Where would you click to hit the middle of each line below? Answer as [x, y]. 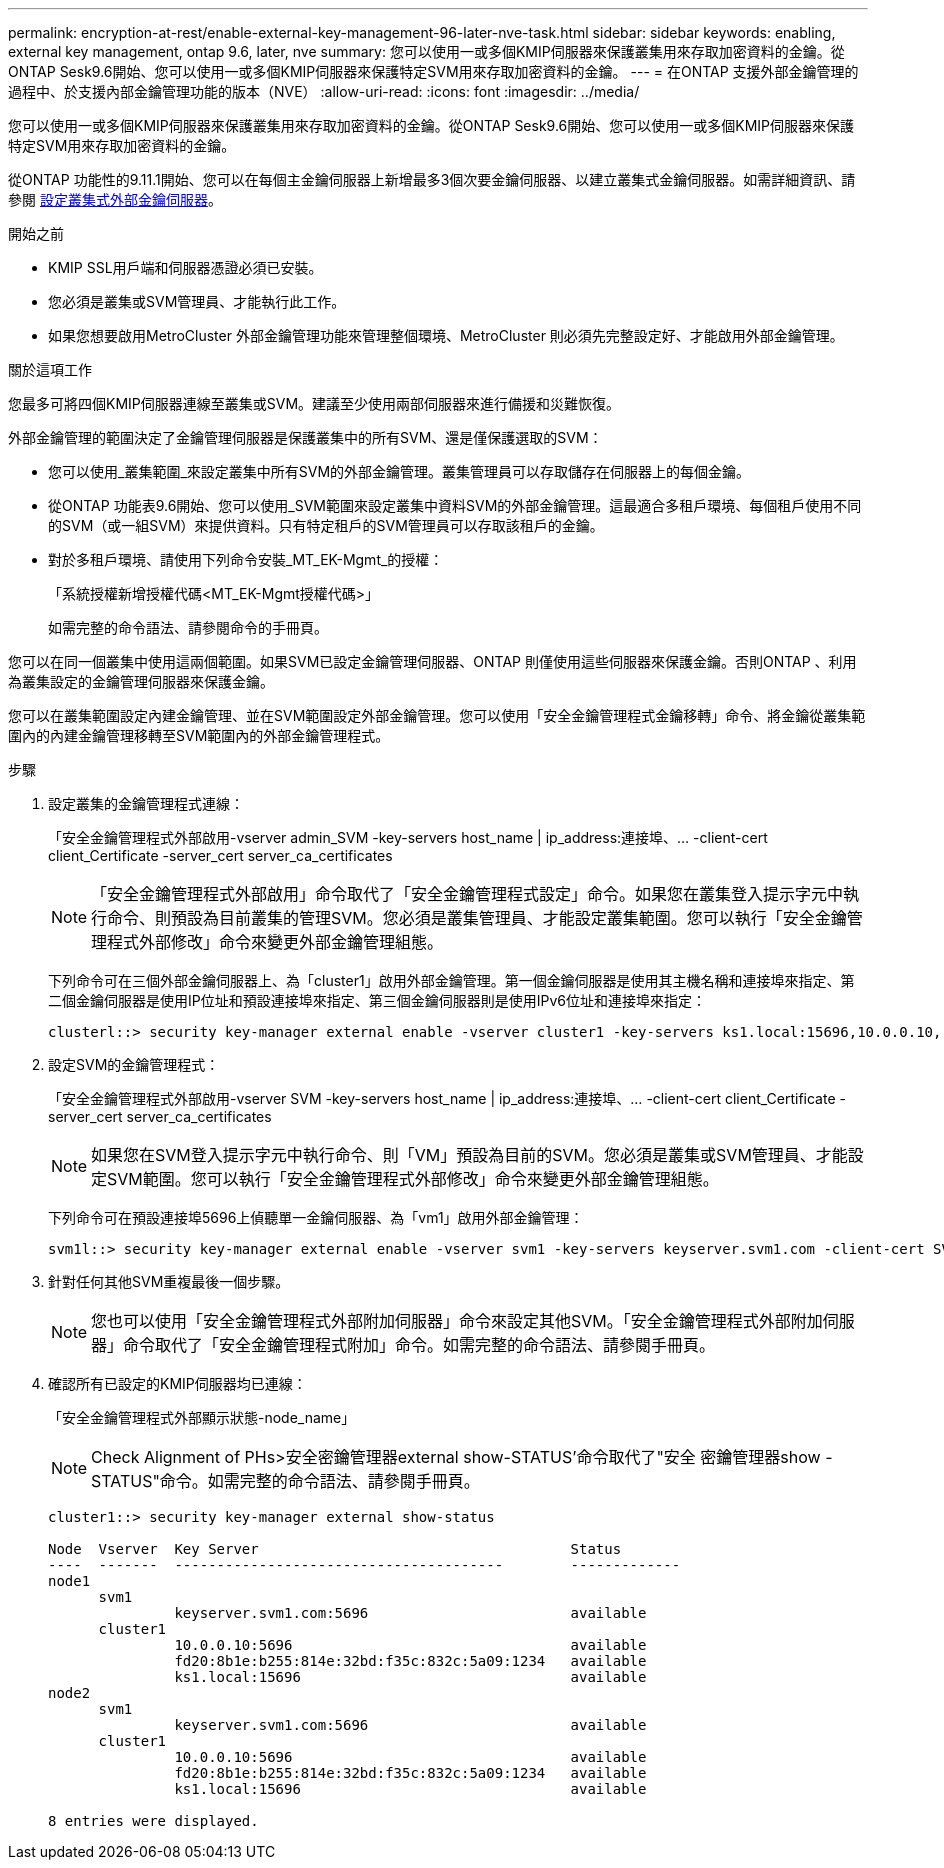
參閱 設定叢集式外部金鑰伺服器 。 [115, 199]
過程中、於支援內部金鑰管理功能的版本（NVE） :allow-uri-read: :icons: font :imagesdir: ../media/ [324, 91]
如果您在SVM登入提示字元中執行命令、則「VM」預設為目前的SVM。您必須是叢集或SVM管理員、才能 [469, 1155]
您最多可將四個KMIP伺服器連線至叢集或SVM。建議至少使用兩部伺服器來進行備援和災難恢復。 [314, 403]
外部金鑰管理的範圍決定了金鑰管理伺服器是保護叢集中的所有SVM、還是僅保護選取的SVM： [305, 437]
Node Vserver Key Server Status [335, 1549]
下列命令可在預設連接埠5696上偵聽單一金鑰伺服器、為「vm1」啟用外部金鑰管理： [316, 1217]
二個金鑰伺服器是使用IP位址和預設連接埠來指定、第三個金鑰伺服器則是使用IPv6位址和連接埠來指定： [377, 1000]
